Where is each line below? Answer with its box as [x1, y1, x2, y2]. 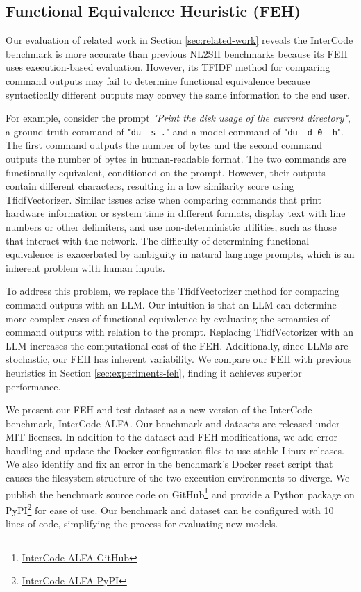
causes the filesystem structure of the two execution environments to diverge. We [6, 470, 350, 485]
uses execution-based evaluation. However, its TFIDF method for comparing [6, 60, 330, 74]
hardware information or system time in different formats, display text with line [6, 206, 346, 220]
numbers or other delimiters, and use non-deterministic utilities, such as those [6, 219, 337, 233]
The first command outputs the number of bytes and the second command [6, 138, 323, 152]
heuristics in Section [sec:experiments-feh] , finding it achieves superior [6, 365, 302, 379]
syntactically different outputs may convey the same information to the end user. [6, 87, 350, 101]
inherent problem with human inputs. [6, 260, 165, 274]
